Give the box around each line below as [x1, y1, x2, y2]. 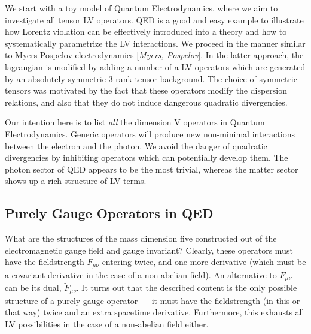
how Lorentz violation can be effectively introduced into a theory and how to [5, 25, 287, 38]
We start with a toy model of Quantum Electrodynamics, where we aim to [5, 2, 278, 14]
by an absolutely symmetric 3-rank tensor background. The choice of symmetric [5, 72, 297, 85]
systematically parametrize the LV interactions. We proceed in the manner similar [5, 37, 306, 49]
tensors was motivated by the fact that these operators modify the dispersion [5, 84, 288, 97]
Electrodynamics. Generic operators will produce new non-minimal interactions [5, 127, 295, 140]
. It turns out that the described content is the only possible [76, 281, 297, 294]
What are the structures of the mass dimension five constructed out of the [5, 232, 277, 245]
